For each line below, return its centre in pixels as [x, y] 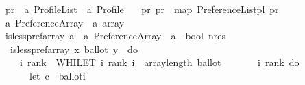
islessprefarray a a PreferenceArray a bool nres [115, 36]
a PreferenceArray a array [65, 22]
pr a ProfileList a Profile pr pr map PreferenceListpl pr [142, 9]
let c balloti [57, 75]
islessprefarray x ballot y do [74, 49]
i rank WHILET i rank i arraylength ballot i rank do [159, 62]
